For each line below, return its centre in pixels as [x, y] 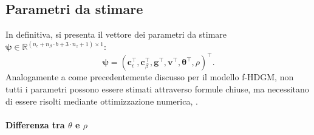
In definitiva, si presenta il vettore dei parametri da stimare [116, 34]
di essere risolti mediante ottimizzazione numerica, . [102, 101]
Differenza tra [35, 124]
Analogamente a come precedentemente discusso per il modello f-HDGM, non [150, 77]
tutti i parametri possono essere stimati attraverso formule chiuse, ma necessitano [157, 88]
